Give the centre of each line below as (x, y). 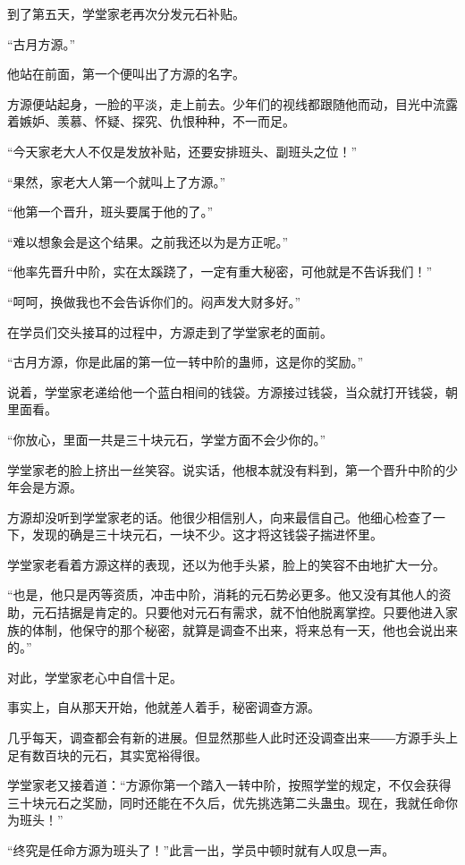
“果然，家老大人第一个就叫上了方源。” (117, 181)
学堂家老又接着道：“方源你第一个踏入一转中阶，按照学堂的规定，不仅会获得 (229, 785)
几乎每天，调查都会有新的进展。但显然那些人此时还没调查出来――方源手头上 (232, 738)
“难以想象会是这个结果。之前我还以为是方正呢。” (148, 241)
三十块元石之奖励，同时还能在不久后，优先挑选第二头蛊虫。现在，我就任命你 (232, 802)
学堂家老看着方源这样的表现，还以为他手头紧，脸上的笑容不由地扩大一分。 (226, 564)
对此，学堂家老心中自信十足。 (95, 677)
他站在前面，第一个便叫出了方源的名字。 (126, 74)
